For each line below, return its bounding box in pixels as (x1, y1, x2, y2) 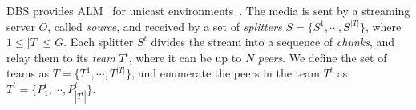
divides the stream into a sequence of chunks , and (151, 33, 395, 50)
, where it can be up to (128, 49, 242, 65)
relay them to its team (6, 49, 115, 65)
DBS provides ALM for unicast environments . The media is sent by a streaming (6, 2, 410, 18)
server (6, 18, 35, 34)
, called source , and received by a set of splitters (47, 18, 282, 34)
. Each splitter (63, 33, 134, 50)
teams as (6, 65, 50, 81)
